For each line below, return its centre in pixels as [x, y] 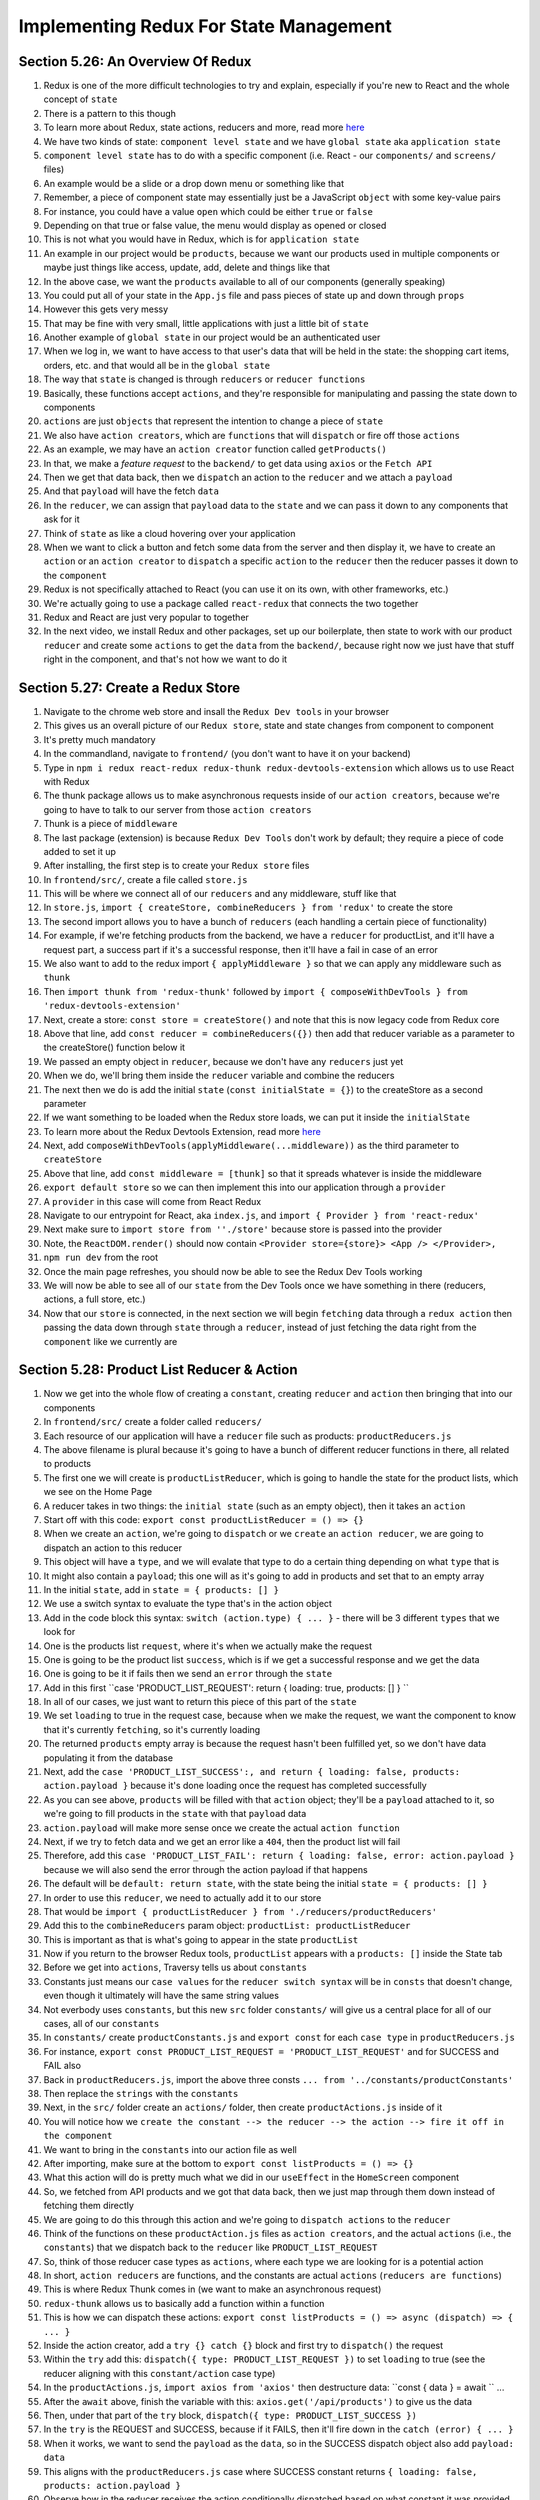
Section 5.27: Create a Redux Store [129, 687]
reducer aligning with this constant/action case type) [159, 2373]
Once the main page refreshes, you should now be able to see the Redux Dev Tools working [233, 1271]
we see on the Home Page [98, 1492]
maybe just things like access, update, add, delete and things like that [186, 267]
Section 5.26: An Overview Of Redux [135, 61]
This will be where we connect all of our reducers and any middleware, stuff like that [220, 894]
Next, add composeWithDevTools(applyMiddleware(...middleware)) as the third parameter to [251, 1146]
